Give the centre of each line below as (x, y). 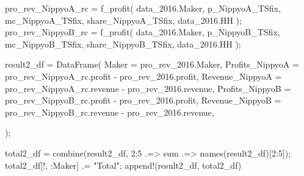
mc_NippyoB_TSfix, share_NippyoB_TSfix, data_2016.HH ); (123, 44)
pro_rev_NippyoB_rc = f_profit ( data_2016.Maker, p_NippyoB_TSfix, (143, 32)
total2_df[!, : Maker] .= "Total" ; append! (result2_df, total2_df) (123, 165)
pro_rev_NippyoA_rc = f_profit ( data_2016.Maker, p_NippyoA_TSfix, (143, 8)
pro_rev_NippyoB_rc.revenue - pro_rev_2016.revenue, (110, 112)
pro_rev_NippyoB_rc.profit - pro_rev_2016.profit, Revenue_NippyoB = (143, 100)
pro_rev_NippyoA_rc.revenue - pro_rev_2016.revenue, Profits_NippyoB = (148, 88)
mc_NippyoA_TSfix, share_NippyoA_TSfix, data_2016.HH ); (123, 20)
